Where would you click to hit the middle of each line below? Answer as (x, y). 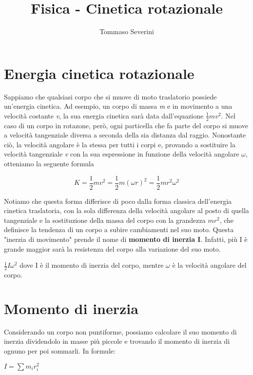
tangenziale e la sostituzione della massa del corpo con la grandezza (105, 220)
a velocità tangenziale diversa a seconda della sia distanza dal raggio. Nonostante (125, 135)
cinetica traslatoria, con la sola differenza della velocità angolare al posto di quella (126, 210)
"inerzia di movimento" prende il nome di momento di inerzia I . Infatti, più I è (126, 239)
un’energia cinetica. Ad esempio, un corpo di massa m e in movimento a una (118, 106)
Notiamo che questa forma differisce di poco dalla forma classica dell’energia (118, 201)
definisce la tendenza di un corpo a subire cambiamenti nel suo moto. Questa (119, 229)
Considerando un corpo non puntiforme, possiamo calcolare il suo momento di (120, 331)
